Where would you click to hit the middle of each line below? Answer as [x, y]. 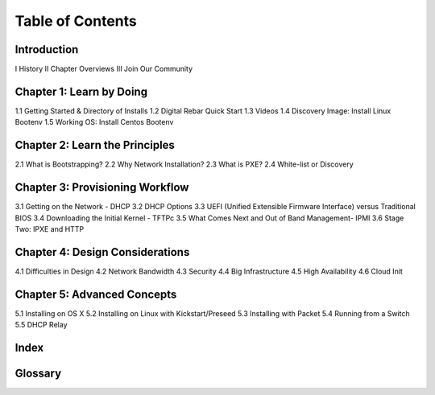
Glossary [38, 373]
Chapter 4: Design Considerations [102, 252]
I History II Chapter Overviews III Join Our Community [104, 69]
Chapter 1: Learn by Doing [81, 91]
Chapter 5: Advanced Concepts [96, 294]
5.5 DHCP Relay [41, 325]
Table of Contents [76, 21]
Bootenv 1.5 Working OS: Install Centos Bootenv [94, 122]
